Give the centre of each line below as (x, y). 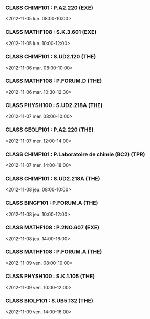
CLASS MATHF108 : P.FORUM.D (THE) (54, 81)
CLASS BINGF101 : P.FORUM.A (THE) (52, 203)
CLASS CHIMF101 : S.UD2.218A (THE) (53, 178)
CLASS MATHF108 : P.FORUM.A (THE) (54, 251)
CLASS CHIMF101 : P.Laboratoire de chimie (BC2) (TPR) (75, 154)
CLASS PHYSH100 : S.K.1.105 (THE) (50, 277)
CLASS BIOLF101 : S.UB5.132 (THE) (49, 301)
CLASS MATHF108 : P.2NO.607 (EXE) (52, 227)
